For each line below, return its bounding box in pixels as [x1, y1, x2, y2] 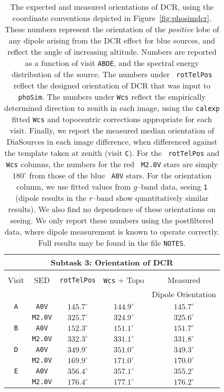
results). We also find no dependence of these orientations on [8, 203, 216, 215]
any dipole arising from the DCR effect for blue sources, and [9, 35, 215, 46]
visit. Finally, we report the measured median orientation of [10, 125, 214, 136]
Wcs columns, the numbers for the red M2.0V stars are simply [6, 158, 218, 170]
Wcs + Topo [103, 274, 144, 285]
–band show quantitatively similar [92, 192, 209, 203]
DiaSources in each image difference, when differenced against [6, 136, 218, 147]
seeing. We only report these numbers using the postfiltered [10, 215, 214, 226]
